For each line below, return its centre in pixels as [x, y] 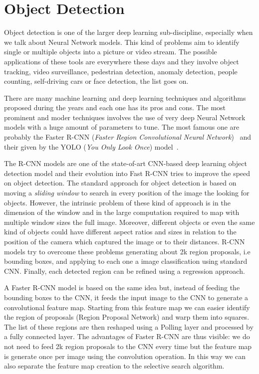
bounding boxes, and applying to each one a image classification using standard [126, 261]
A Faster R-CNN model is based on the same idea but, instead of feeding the [122, 287]
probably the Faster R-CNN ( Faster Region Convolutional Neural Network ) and [128, 137]
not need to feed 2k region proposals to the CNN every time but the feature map [128, 346]
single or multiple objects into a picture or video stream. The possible [111, 52]
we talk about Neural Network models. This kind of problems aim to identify [122, 42]
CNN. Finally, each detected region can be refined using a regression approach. [125, 271]
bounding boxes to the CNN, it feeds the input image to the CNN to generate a [126, 297]
